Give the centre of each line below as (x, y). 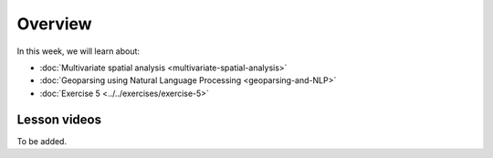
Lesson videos (59, 119)
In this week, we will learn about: (79, 51)
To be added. (42, 141)
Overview (54, 24)
